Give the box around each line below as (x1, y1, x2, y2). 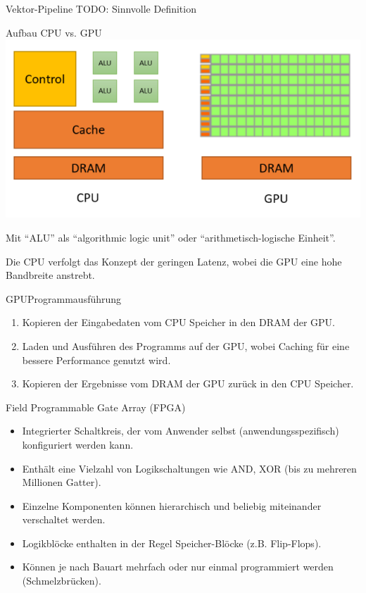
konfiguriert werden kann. (22, 437, 134, 451)
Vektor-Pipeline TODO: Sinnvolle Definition (6, 1, 196, 15)
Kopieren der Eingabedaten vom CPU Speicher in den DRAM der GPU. (22, 315, 336, 330)
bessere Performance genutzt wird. (22, 352, 171, 367)
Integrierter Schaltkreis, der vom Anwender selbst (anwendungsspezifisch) (22, 423, 339, 438)
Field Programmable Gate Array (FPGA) (6, 399, 186, 414)
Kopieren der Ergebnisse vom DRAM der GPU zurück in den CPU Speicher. (22, 376, 354, 391)
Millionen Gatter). (22, 475, 101, 489)
